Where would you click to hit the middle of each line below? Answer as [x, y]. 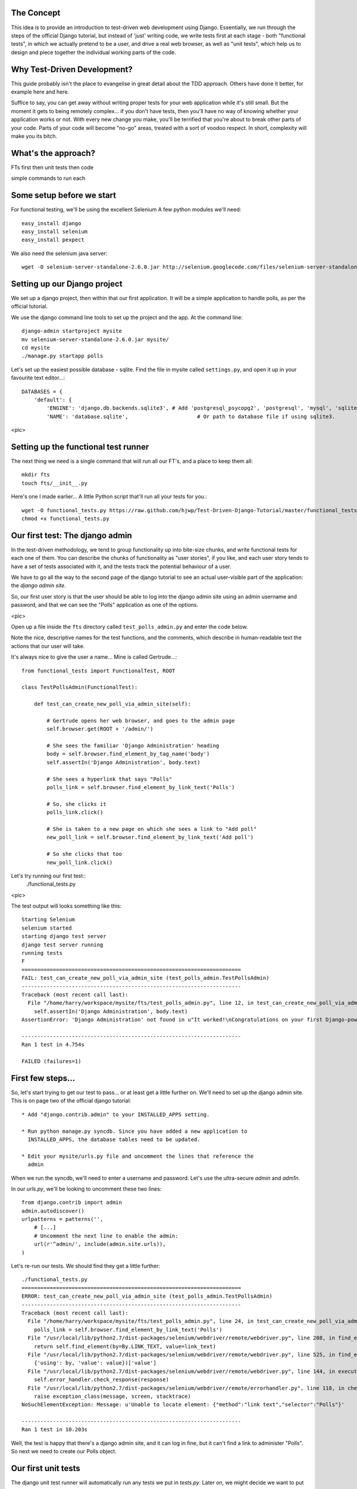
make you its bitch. [34, 136]
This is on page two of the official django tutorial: [71, 1101]
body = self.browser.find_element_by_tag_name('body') [128, 754]
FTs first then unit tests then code [52, 167]
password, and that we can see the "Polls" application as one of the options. [105, 605]
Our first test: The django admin [71, 535]
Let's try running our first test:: [48, 876]
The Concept [36, 13]
